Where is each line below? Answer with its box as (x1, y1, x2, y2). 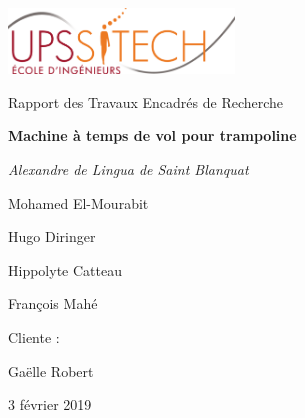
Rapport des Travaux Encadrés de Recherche (8, 91, 284, 112)
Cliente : (8, 326, 60, 347)
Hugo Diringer (8, 226, 96, 247)
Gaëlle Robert (8, 360, 94, 381)
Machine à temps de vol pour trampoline (8, 125, 297, 146)
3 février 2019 (8, 394, 92, 415)
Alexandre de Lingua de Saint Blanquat (8, 159, 249, 179)
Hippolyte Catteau (8, 259, 122, 280)
